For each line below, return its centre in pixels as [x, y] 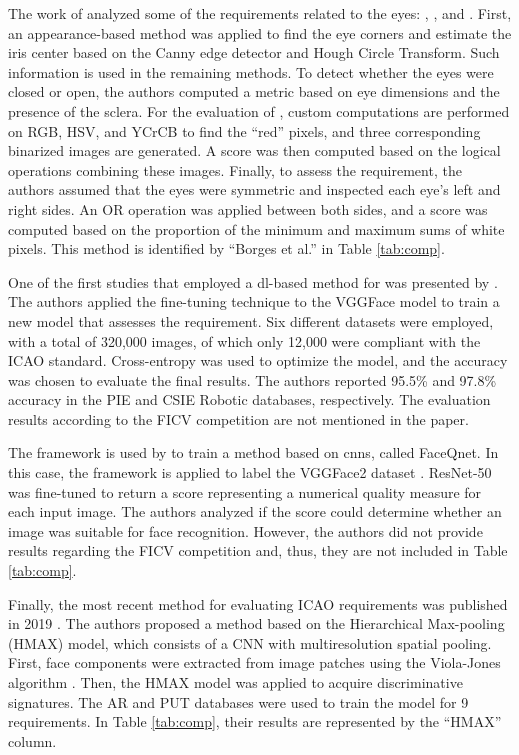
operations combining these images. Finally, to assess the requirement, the [235, 169]
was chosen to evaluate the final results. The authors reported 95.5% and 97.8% [252, 379]
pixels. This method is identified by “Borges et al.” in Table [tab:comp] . [226, 248]
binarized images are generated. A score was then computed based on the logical [254, 150]
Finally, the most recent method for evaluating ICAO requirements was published [258, 603]
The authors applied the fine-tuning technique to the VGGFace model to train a [254, 301]
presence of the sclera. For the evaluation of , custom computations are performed [259, 110]
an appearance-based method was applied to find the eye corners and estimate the [260, 32]
